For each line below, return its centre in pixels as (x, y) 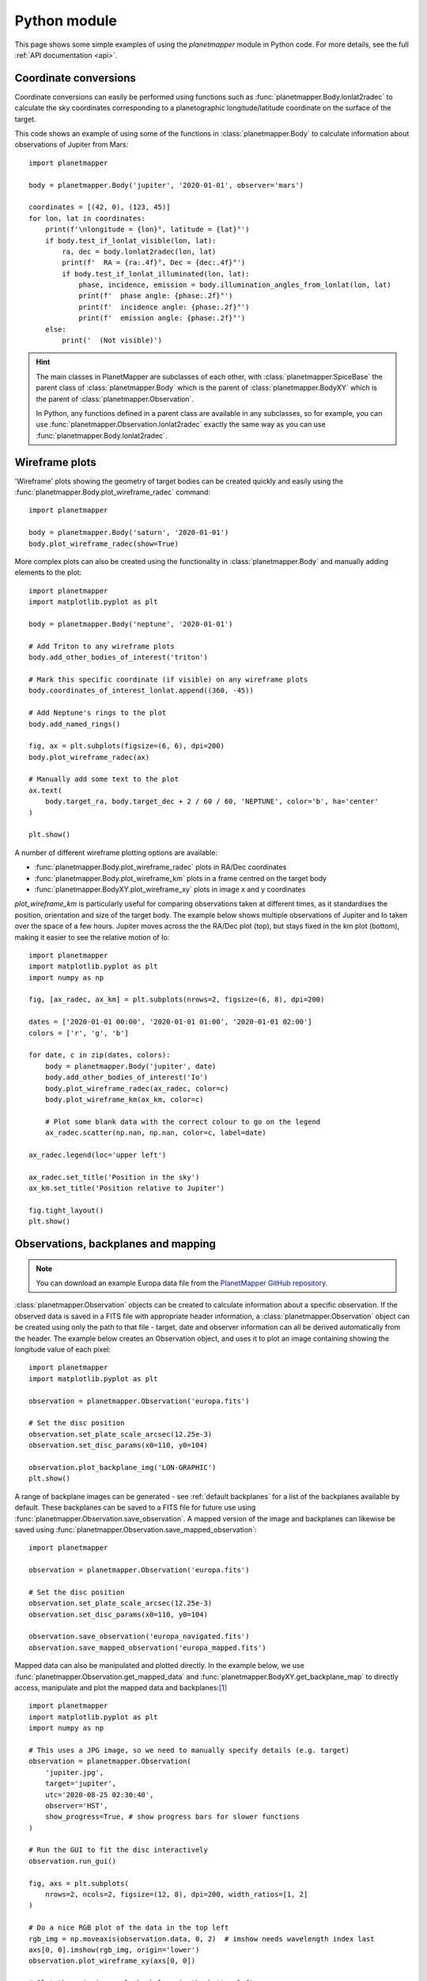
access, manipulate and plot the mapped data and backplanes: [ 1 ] (121, 1687)
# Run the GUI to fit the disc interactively (119, 1850)
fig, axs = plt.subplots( (79, 1883)
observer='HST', (76, 1805)
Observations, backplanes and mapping (115, 1244)
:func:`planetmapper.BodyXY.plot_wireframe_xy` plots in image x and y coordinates (170, 889)
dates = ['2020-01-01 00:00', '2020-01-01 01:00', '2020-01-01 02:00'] (170, 1022)
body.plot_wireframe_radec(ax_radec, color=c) (137, 1088)
